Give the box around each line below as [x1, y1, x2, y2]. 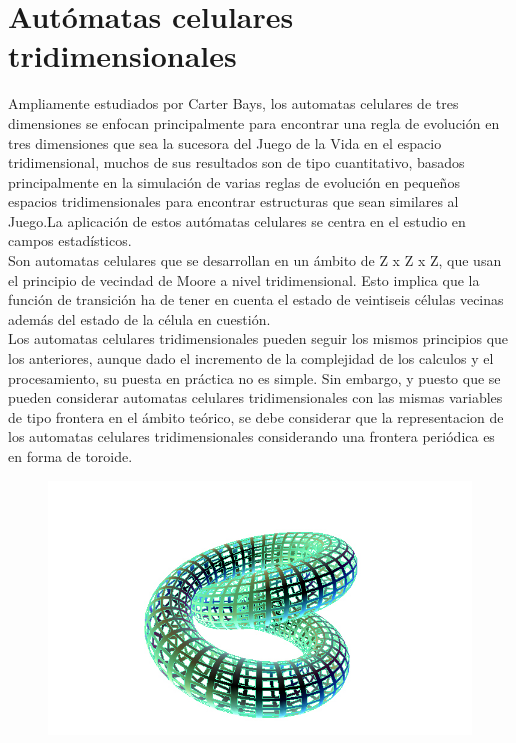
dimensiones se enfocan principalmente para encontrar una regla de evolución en [8, 112, 500, 133]
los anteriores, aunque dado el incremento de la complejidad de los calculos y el [8, 348, 494, 369]
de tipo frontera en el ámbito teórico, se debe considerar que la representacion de [8, 406, 504, 427]
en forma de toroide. [8, 446, 133, 466]
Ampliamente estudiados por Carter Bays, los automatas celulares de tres [8, 93, 459, 114]
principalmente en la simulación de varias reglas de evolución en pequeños [8, 171, 460, 192]
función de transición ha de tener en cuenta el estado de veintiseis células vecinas [8, 289, 504, 310]
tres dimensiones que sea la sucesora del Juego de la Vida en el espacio [8, 132, 442, 153]
